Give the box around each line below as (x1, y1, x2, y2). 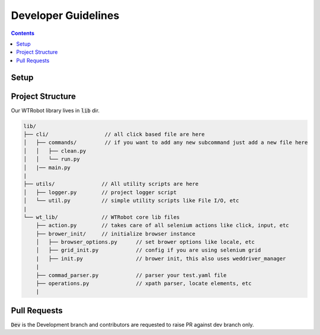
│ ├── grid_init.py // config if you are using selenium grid (36, 247, 261, 254)
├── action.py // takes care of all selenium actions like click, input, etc (36, 222, 290, 229)
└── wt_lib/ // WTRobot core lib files (23, 214, 180, 220)
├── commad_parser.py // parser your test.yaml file (36, 272, 227, 278)
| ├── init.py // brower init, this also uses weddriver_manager (36, 255, 286, 262)
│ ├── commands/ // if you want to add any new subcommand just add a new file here (23, 139, 308, 146)
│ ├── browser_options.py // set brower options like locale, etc (36, 239, 255, 246)
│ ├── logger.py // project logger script (23, 189, 177, 195)
